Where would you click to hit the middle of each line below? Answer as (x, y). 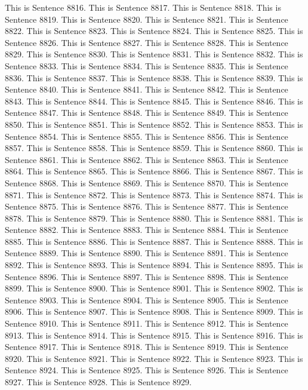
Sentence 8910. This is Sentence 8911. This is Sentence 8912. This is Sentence (147, 323)
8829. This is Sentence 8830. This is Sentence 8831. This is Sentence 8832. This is (154, 54)
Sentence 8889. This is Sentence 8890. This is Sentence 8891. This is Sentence (147, 253)
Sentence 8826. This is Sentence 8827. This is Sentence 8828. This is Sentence (147, 42)
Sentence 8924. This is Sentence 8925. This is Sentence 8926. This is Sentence (147, 370)
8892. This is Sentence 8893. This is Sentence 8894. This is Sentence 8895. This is (154, 265)
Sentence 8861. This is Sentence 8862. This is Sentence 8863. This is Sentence (147, 159)
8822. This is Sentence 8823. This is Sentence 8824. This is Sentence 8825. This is (154, 31)
